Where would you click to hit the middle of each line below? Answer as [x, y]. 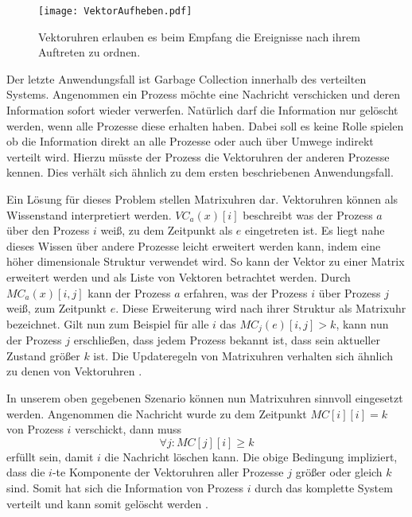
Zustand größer [43, 355]
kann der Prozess [129, 292]
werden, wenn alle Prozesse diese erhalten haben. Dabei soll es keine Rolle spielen [205, 125]
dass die [26, 472]
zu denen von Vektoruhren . [74, 371]
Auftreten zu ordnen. [89, 52]
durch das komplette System [324, 487]
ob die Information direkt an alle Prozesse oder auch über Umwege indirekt [190, 141]
